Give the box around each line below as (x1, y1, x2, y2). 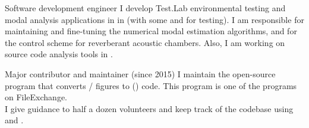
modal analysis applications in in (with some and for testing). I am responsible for (5, 13, 304, 25)
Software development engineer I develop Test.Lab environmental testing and (5, 2, 286, 14)
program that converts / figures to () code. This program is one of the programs (5, 79, 297, 91)
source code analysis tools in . (5, 48, 113, 60)
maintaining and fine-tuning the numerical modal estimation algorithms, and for (5, 25, 297, 37)
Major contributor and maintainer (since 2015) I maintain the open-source (5, 67, 276, 80)
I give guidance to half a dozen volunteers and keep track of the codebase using (5, 102, 294, 114)
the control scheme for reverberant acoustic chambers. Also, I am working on (5, 36, 285, 48)
